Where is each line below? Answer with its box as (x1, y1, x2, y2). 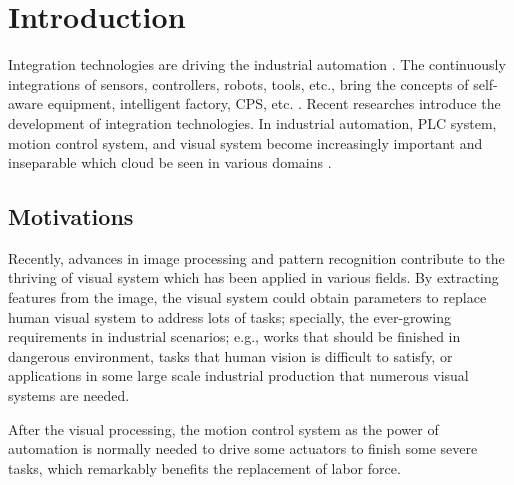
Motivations (8, 201, 134, 232)
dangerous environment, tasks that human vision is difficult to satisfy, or (8, 345, 453, 366)
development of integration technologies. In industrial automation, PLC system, (8, 112, 497, 133)
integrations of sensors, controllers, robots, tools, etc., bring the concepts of (8, 73, 469, 94)
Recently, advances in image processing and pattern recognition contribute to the (8, 247, 505, 268)
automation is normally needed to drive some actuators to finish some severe (8, 438, 478, 459)
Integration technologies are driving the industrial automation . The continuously (8, 54, 506, 75)
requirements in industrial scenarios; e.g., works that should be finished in (8, 326, 461, 347)
